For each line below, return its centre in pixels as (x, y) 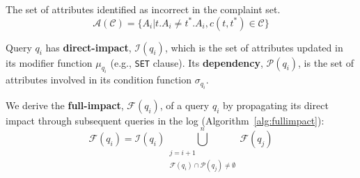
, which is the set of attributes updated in (254, 47)
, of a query (185, 105)
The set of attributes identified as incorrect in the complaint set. (143, 9)
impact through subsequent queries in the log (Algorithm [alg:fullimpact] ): (165, 120)
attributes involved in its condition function (99, 80)
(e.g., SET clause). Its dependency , (187, 62)
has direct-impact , (88, 47)
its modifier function (49, 62)
